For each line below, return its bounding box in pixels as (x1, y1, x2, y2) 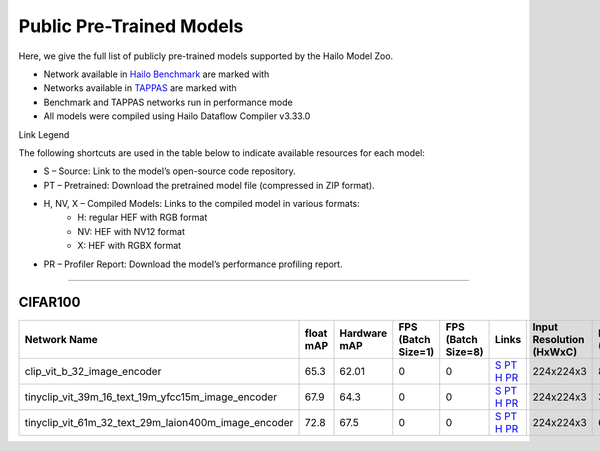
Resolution (532, 332, 585, 346)
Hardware (339, 326, 388, 340)
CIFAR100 (18, 294, 81, 311)
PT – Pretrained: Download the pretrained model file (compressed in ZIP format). (43, 179, 375, 191)
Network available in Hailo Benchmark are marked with (43, 68, 270, 80)
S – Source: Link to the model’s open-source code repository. (43, 165, 296, 177)
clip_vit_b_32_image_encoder (24, 364, 162, 378)
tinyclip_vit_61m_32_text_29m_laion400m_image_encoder (24, 415, 294, 429)
